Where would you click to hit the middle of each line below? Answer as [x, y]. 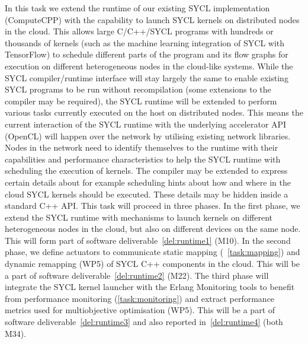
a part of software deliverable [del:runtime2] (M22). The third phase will [137, 275]
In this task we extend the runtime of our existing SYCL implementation [137, 8]
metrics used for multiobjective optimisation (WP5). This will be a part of [140, 310]
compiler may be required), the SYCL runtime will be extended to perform [141, 101]
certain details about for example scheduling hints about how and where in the [148, 182]
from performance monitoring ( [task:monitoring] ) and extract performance [140, 298]
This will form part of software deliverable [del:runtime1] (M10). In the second [148, 240]
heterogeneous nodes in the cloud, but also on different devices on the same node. [153, 229]
